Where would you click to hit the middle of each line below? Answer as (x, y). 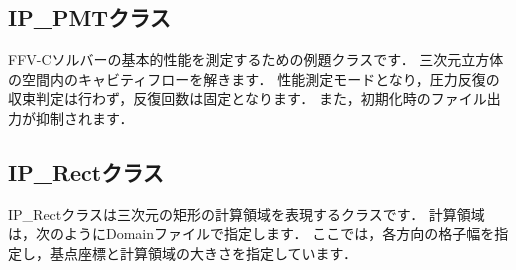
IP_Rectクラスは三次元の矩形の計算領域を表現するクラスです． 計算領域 (246, 213)
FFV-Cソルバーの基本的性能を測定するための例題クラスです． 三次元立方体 (256, 59)
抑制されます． (84, 117)
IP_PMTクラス (89, 17)
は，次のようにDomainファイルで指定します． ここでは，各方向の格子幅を (251, 233)
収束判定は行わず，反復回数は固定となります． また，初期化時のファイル (247, 98)
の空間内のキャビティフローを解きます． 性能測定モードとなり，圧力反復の (254, 78)
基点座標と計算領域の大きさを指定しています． (203, 252)
